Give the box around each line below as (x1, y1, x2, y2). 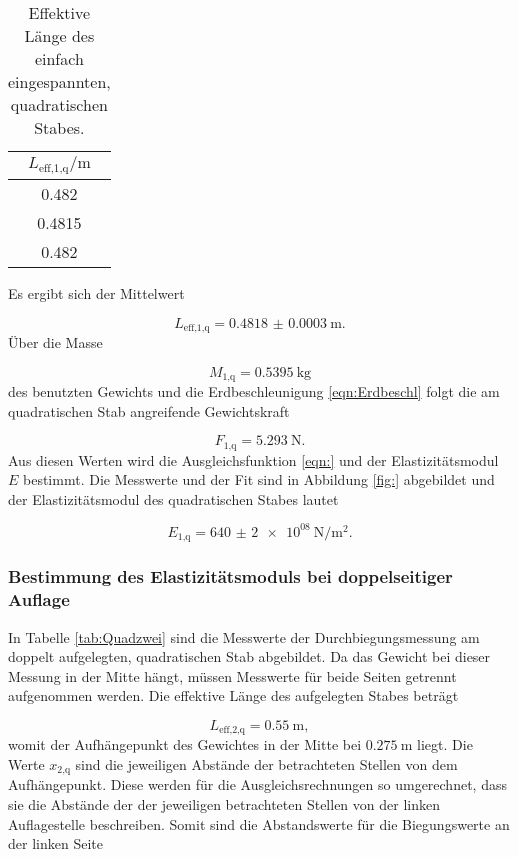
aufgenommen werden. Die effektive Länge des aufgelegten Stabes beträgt (8, 685, 459, 706)
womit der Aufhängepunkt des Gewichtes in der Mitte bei (8, 734, 362, 755)
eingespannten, (8, 70, 111, 93)
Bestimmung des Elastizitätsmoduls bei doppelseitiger (8, 564, 453, 589)
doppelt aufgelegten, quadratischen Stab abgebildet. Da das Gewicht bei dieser (8, 646, 491, 667)
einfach (34, 47, 84, 70)
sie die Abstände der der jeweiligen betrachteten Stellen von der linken (8, 794, 440, 815)
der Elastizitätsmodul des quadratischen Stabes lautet (8, 488, 339, 509)
